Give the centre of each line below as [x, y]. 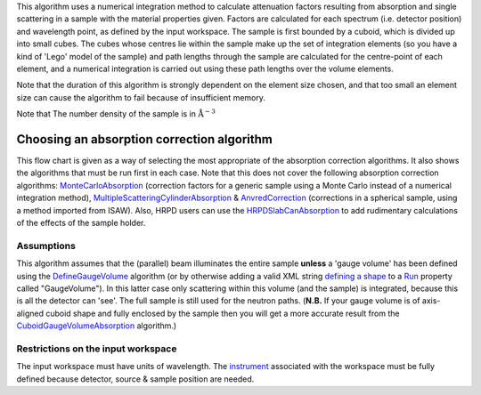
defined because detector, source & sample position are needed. [135, 379]
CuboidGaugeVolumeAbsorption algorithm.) [97, 326]
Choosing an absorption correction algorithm [145, 139]
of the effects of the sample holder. [81, 222]
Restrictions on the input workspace [97, 349]
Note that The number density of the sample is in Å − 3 [116, 113]
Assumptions [46, 246]
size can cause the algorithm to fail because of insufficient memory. [141, 97]
